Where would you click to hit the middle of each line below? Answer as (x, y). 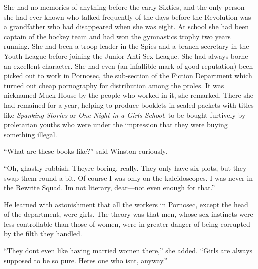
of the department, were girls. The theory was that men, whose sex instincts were (129, 214)
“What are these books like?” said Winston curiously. (86, 151)
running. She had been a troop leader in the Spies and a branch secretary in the (127, 46)
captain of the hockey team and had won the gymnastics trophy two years (117, 36)
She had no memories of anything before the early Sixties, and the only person (124, 7)
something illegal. (31, 134)
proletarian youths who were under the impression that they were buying (116, 124)
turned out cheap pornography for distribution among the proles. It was (114, 85)
